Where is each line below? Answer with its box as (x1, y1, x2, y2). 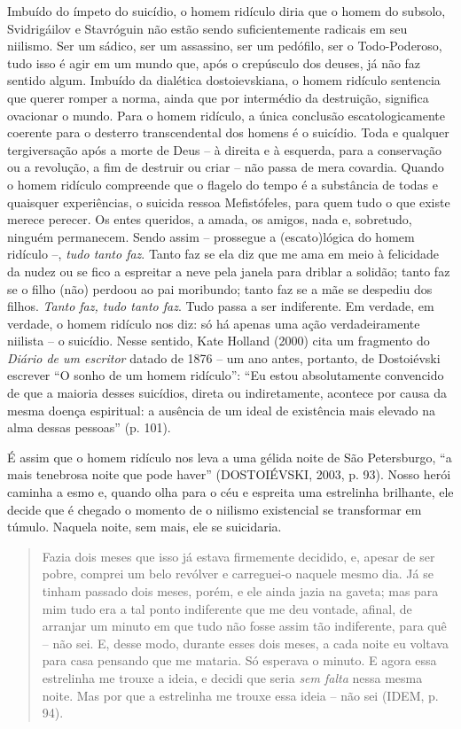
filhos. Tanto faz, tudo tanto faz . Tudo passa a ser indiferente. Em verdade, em (7, 297, 434, 315)
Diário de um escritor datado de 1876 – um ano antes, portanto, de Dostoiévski (7, 348, 441, 367)
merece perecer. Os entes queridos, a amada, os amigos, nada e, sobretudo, (7, 210, 412, 229)
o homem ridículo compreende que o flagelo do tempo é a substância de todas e (7, 174, 438, 193)
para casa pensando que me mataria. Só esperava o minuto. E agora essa (42, 651, 437, 670)
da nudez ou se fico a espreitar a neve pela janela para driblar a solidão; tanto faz (7, 261, 450, 280)
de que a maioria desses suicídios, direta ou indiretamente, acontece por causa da (7, 384, 448, 402)
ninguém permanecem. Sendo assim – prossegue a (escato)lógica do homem (7, 227, 415, 245)
